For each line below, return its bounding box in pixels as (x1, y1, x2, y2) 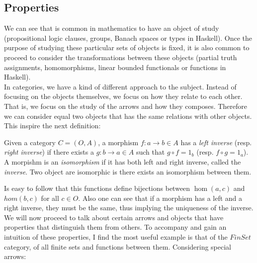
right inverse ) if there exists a (4, 147, 94, 157)
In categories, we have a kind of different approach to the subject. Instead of (4, 81, 237, 91)
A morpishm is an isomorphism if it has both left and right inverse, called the (4, 156, 241, 167)
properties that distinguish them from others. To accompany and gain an (4, 222, 227, 232)
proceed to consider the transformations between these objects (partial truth (4, 52, 237, 62)
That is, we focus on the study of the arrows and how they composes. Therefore (4, 100, 248, 111)
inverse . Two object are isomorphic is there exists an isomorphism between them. (4, 166, 252, 176)
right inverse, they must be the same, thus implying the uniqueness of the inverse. (4, 202, 254, 213)
